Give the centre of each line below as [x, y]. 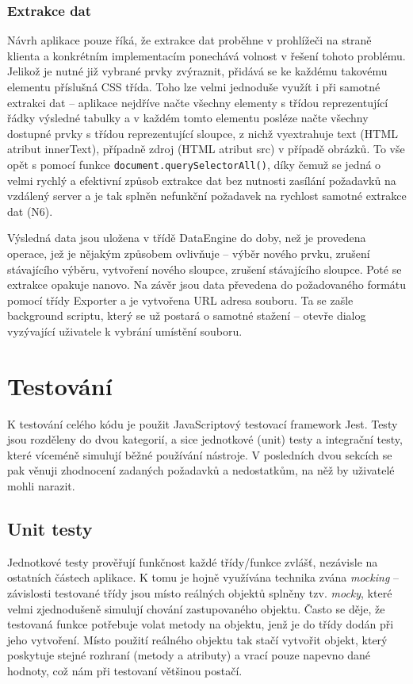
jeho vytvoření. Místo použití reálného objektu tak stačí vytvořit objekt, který [197, 639]
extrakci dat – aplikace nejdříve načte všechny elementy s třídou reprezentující [198, 102]
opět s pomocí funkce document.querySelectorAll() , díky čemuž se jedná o [194, 164]
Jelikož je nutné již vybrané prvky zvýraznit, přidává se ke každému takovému [197, 71]
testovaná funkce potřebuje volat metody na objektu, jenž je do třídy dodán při [201, 624]
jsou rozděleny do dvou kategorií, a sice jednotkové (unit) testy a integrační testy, [205, 439]
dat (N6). [30, 211]
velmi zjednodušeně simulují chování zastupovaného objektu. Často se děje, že [196, 608]
